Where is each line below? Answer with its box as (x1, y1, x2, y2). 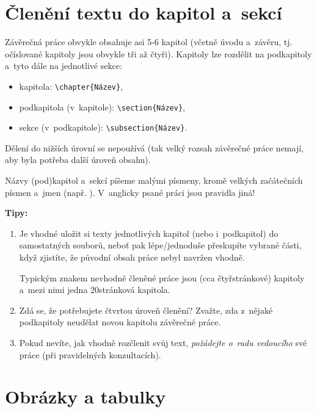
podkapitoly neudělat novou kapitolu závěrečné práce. (19, 316, 221, 328)
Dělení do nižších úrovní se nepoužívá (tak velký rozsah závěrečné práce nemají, (5, 141, 304, 154)
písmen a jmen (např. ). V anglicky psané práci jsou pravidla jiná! (5, 186, 255, 198)
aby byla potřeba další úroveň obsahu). (5, 153, 151, 166)
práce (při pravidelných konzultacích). (19, 348, 161, 361)
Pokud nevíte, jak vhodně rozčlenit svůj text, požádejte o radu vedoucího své (19, 336, 307, 349)
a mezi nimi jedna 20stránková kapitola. (19, 283, 170, 296)
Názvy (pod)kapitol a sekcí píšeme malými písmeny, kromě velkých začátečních (5, 174, 303, 187)
